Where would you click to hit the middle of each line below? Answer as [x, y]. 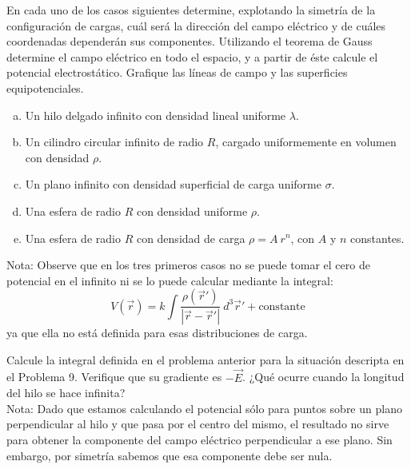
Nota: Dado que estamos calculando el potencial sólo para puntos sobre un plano [204, 408]
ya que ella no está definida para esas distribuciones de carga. [157, 333]
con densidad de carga [191, 238]
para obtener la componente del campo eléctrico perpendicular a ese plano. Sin [200, 439]
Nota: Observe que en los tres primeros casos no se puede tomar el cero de [188, 265]
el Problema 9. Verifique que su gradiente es [114, 377]
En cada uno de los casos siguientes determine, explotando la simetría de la [191, 10]
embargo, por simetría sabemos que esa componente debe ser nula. [170, 455]
